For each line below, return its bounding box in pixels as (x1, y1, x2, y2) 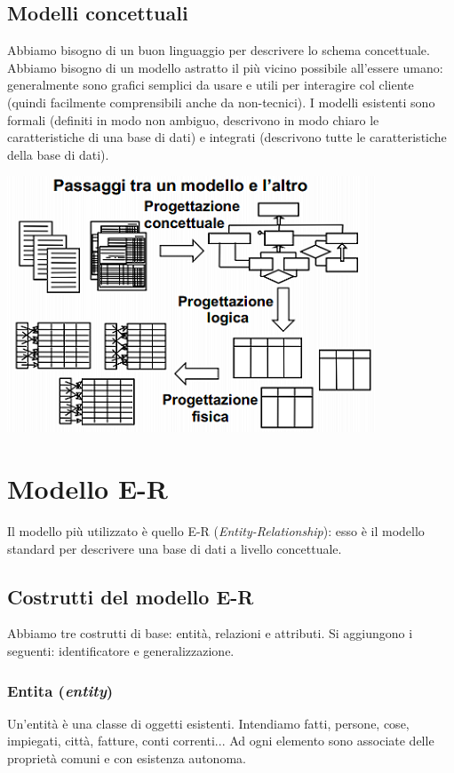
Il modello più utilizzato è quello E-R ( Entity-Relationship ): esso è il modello (7, 522, 425, 540)
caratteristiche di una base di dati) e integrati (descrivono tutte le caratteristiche (7, 128, 447, 146)
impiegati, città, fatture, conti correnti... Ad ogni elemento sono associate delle (7, 731, 434, 750)
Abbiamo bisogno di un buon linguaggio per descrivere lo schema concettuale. (7, 41, 430, 59)
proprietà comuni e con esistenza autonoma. (7, 749, 246, 768)
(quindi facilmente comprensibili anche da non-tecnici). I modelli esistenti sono (7, 92, 435, 111)
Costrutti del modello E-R (7, 582, 254, 610)
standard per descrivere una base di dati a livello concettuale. (7, 539, 342, 557)
